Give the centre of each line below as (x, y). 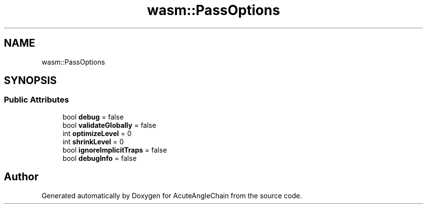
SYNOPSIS (30, 81)
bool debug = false (93, 117)
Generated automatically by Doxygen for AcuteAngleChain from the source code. (172, 195)
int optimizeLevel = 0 (97, 133)
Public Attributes (37, 100)
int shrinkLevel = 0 (93, 141)
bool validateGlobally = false (109, 125)
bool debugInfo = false (100, 158)
